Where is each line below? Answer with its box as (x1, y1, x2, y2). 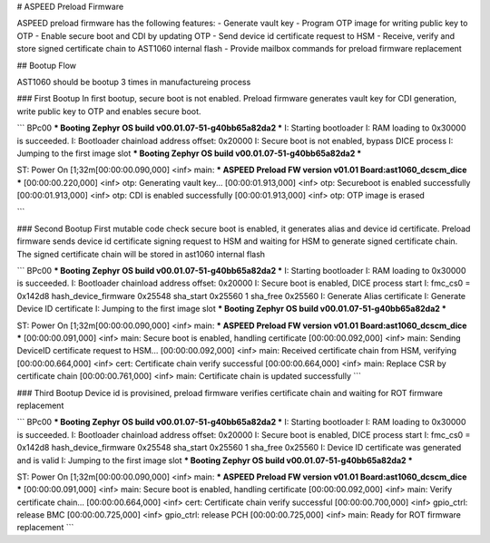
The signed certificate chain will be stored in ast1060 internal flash (16, 248, 266, 259)
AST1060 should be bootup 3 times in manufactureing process (16, 76, 251, 87)
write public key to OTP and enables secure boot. (16, 105, 201, 117)
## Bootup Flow (16, 60, 77, 71)
